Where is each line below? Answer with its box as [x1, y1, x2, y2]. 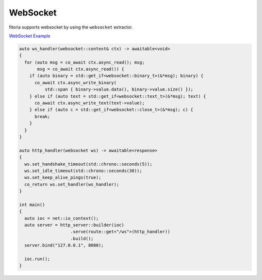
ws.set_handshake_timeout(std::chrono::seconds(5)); [24, 161, 152, 167]
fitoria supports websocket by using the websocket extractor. [9, 24, 133, 30]
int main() [19, 202, 45, 207]
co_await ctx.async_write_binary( [34, 80, 116, 85]
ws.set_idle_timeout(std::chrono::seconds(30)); [24, 168, 143, 173]
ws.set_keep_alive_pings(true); [24, 175, 101, 180]
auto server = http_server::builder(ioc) [24, 222, 125, 228]
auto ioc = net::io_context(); [24, 216, 99, 221]
